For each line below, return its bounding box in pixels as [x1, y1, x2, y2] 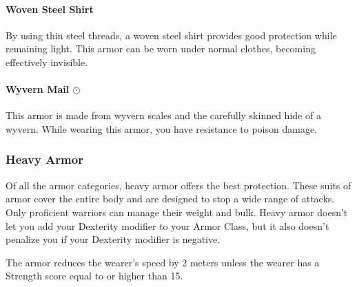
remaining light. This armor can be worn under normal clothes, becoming [6, 41, 316, 56]
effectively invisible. [6, 54, 88, 69]
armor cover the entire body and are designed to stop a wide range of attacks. [6, 191, 335, 206]
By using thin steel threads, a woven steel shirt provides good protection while [6, 28, 337, 42]
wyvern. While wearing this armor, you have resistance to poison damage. [6, 121, 317, 136]
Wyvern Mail [6, 82, 70, 96]
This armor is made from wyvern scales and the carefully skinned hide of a [6, 108, 321, 123]
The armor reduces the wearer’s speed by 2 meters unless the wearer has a [6, 255, 320, 269]
